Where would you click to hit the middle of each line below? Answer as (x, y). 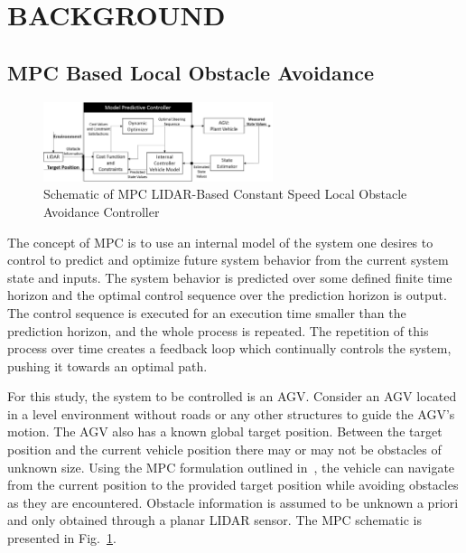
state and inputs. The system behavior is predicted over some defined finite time (230, 277)
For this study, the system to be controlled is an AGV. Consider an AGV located (232, 396)
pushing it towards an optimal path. (107, 366)
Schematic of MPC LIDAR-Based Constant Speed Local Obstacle (225, 194)
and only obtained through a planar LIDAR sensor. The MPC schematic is (214, 520)
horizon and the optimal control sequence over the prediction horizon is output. (227, 295)
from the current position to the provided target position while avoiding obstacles (233, 485)
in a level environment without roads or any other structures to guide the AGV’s (231, 413)
